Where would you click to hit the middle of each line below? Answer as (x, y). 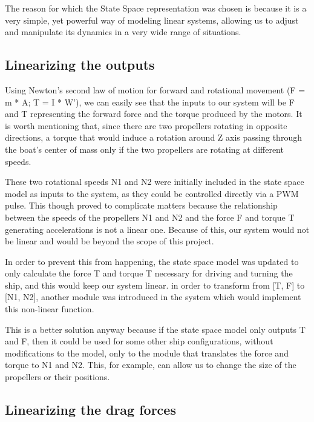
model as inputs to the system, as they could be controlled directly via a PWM (152, 193)
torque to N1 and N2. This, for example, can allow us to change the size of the (151, 365)
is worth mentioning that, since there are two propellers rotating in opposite (146, 125)
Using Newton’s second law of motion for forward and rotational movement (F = (155, 89)
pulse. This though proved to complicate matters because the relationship (141, 205)
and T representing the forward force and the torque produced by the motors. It (154, 114)
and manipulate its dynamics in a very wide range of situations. (123, 32)
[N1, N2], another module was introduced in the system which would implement (153, 297)
